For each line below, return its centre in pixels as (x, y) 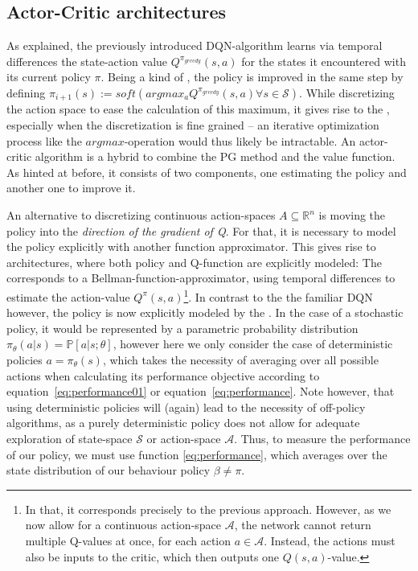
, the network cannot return (303, 525)
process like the (44, 140)
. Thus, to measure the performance (322, 438)
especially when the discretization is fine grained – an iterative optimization (193, 125)
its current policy (49, 77)
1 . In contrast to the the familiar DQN (278, 295)
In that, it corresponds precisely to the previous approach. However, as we (208, 509)
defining (26, 92)
